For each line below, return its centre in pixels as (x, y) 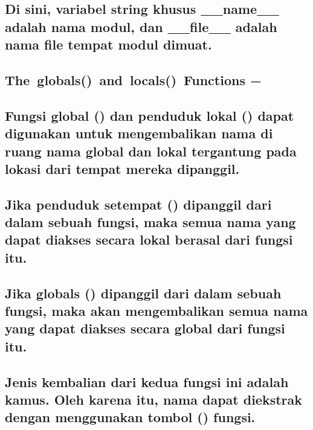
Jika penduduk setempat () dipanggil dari (138, 204)
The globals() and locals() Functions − (133, 79)
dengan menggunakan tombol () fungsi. (130, 417)
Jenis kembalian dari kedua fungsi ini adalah (147, 381)
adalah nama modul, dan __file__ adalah (141, 26)
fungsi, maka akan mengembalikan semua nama (156, 311)
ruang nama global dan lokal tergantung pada (151, 151)
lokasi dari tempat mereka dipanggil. (122, 168)
